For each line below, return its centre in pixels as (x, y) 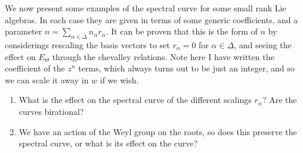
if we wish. (119, 79)
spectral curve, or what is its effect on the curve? (108, 143)
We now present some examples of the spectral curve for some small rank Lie (146, 8)
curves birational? (51, 111)
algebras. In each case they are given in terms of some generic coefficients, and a (151, 19)
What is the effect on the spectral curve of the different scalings (135, 100)
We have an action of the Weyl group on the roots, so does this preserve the (158, 131)
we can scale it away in (47, 79)
